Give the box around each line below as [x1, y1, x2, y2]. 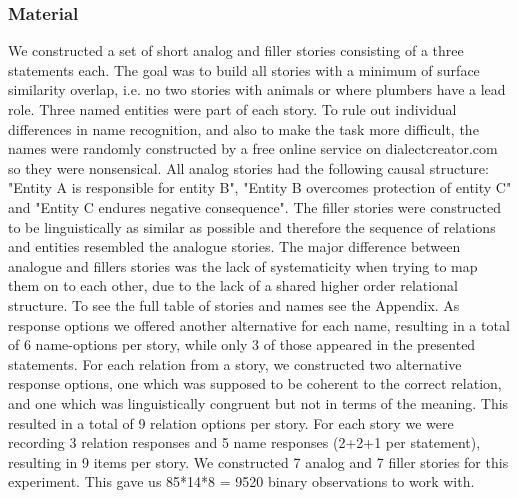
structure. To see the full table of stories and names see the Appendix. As [8, 294, 460, 315]
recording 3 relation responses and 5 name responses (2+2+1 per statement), [8, 432, 481, 453]
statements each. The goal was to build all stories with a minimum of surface [8, 59, 480, 80]
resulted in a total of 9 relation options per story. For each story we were [8, 412, 454, 433]
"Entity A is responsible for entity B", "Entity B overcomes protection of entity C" [8, 177, 512, 198]
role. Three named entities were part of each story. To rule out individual [8, 99, 457, 119]
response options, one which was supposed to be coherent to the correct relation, [8, 373, 502, 394]
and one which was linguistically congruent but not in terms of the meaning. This [8, 392, 509, 413]
